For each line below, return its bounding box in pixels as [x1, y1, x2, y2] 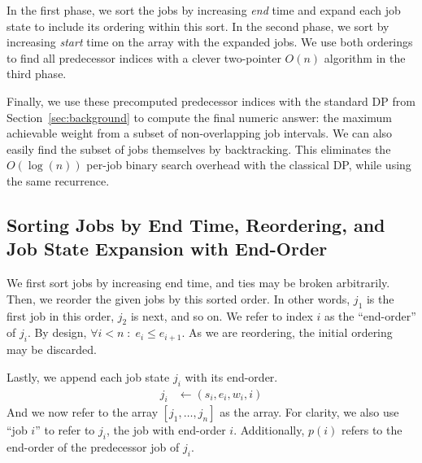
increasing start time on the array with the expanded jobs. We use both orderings [7, 33, 413, 50]
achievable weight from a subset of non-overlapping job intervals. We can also [7, 124, 393, 142]
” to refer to [35, 422, 95, 439]
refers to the [342, 422, 402, 439]
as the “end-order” [324, 307, 416, 324]
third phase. [7, 65, 67, 82]
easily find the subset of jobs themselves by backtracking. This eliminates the [7, 140, 391, 157]
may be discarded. [7, 341, 97, 358]
